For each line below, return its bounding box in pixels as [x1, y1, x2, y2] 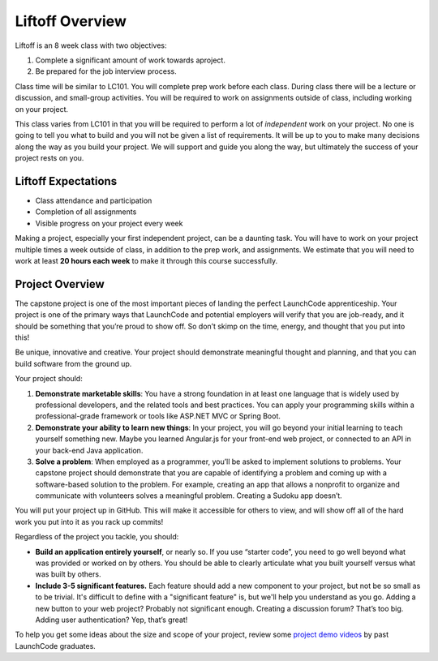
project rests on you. [15, 153, 84, 163]
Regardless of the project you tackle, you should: [15, 532, 179, 542]
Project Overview [15, 277, 105, 291]
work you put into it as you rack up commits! [15, 517, 164, 526]
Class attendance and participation [35, 195, 152, 205]
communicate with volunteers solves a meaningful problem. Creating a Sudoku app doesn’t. [35, 491, 342, 500]
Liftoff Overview [15, 12, 127, 30]
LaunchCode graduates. [15, 641, 97, 650]
